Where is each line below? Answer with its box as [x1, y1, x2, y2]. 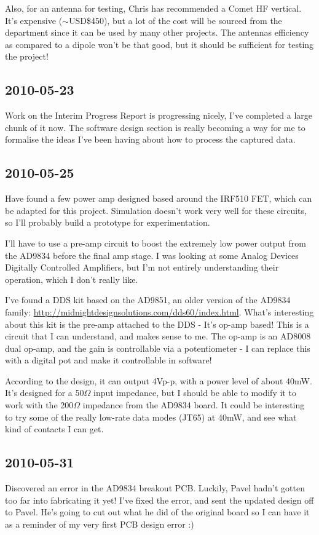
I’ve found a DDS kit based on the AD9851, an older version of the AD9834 [5, 293, 291, 306]
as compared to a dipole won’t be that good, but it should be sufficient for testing [5, 38, 314, 50]
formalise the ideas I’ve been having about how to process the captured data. [5, 133, 296, 146]
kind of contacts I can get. [5, 422, 104, 435]
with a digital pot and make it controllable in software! [5, 354, 212, 367]
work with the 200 [5, 398, 74, 411]
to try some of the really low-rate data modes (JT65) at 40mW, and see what [5, 410, 297, 423]
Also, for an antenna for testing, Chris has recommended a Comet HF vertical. [5, 2, 302, 14]
